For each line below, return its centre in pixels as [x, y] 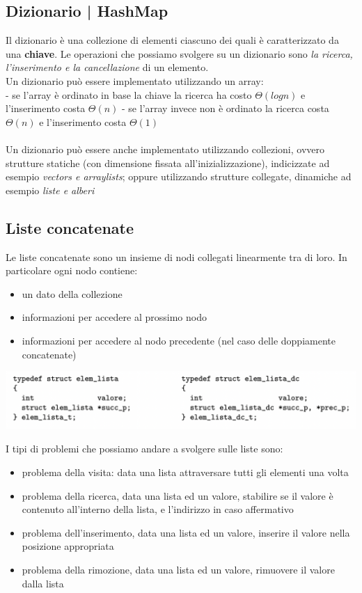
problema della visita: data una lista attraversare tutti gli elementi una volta [185, 472]
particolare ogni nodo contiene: [72, 270]
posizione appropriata [68, 546]
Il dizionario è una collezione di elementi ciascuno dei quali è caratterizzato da [172, 40]
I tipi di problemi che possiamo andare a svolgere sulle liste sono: [144, 449]
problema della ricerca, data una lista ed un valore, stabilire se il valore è [178, 495]
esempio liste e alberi [50, 190]
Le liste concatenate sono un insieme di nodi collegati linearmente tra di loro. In [176, 256]
